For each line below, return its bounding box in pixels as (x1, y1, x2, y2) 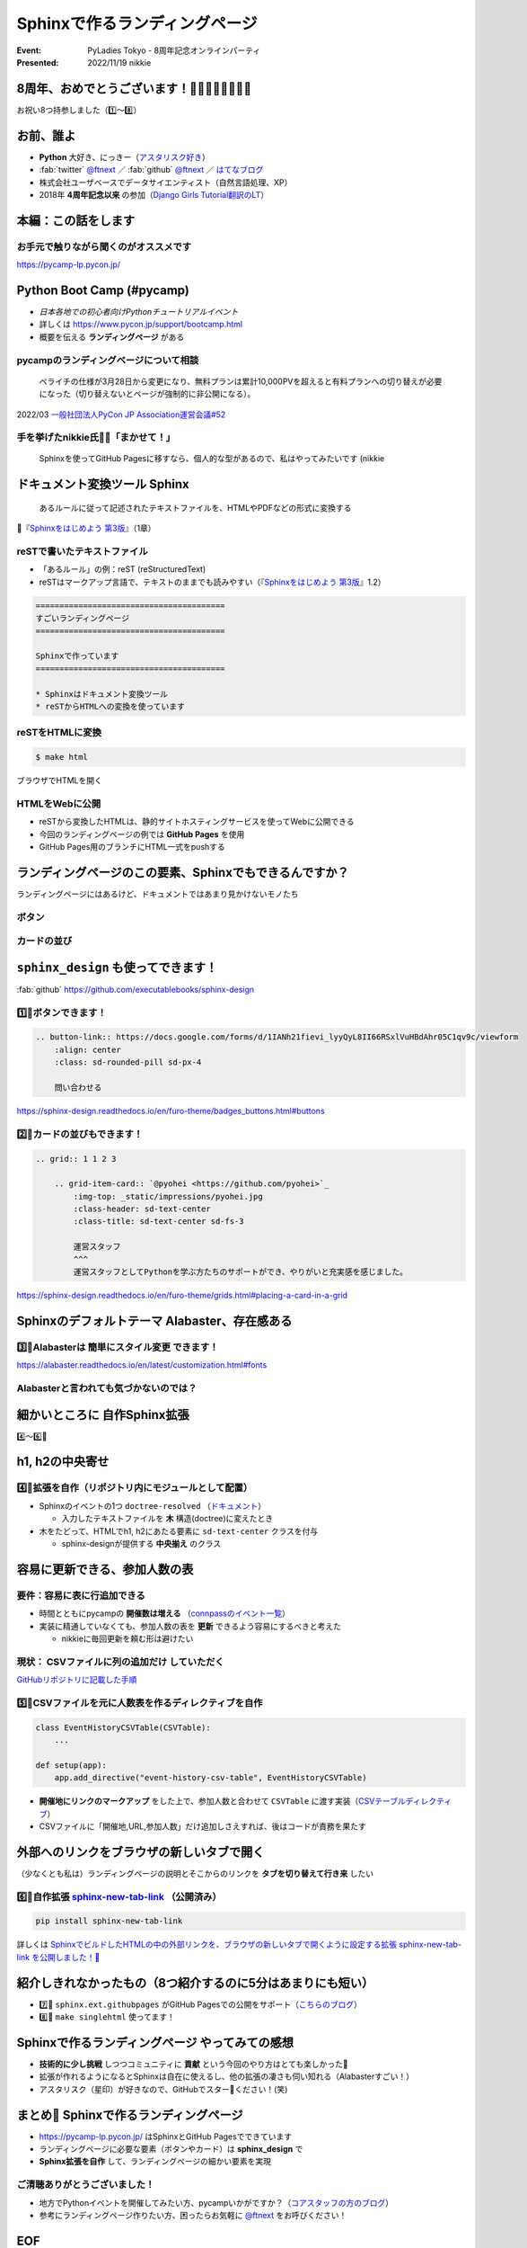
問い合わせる (54, 1082, 102, 1093)
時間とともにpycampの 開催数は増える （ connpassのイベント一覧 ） (39, 1608, 291, 1619)
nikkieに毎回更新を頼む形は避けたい (61, 1633, 194, 1644)
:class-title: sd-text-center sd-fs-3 (73, 1217, 244, 1227)
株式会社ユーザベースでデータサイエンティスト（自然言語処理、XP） (39, 176, 293, 188)
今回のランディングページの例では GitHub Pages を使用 (39, 828, 245, 840)
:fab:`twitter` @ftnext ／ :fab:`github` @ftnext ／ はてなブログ (39, 165, 264, 175)
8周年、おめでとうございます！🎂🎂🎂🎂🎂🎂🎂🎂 (16, 81, 251, 96)
